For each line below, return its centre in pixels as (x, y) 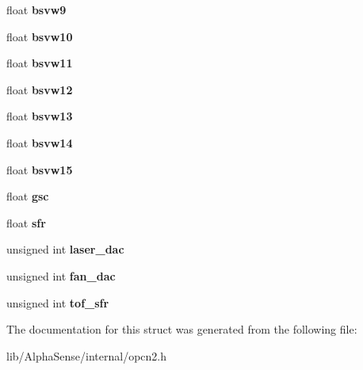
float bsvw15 (40, 169)
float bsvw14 (40, 142)
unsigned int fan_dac (61, 275)
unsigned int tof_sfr (58, 302)
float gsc (28, 196)
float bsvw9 (36, 10)
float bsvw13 (40, 116)
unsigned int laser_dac (65, 249)
